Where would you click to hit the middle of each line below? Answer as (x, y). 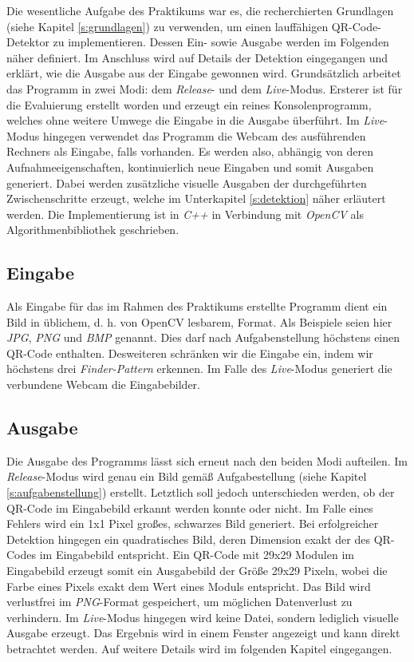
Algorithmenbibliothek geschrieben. (93, 230)
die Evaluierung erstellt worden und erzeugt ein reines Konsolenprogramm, (189, 104)
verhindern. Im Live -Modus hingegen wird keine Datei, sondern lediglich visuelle (203, 617)
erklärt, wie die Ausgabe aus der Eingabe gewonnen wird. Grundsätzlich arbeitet (204, 73)
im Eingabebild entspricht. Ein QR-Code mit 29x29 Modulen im (197, 555)
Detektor (28, 42)
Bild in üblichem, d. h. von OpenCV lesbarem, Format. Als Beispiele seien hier (199, 321)
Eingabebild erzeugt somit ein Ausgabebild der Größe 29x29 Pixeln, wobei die (197, 571)
